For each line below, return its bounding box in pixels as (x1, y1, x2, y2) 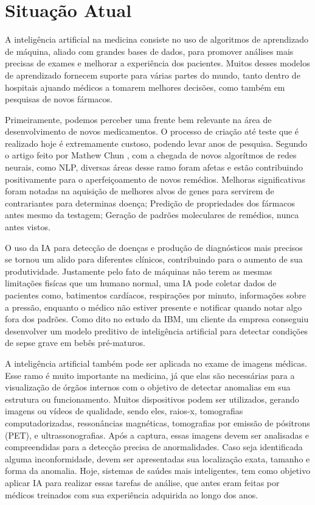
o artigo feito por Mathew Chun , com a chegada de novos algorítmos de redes (5, 149, 297, 161)
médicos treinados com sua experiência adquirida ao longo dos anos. (5, 488, 258, 501)
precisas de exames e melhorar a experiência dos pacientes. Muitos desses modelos (5, 57, 310, 69)
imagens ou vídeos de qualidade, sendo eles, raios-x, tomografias (5, 404, 243, 417)
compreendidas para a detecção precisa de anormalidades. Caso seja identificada (5, 440, 303, 453)
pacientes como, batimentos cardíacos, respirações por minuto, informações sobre (5, 289, 306, 301)
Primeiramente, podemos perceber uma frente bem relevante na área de (5, 113, 272, 125)
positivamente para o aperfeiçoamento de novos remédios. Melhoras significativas (5, 172, 306, 185)
